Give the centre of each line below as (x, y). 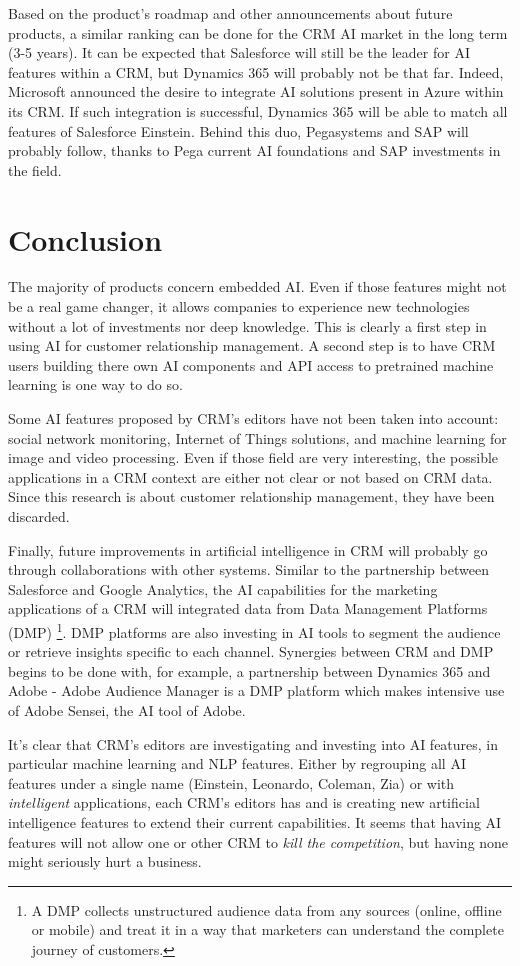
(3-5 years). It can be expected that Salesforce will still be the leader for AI (239, 52)
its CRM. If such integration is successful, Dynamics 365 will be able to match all (258, 110)
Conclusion (85, 238)
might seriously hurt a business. (105, 861)
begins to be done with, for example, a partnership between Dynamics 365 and (249, 670)
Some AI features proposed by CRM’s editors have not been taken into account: (253, 418)
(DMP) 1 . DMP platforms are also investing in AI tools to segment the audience (254, 630)
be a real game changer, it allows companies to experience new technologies (239, 306)
